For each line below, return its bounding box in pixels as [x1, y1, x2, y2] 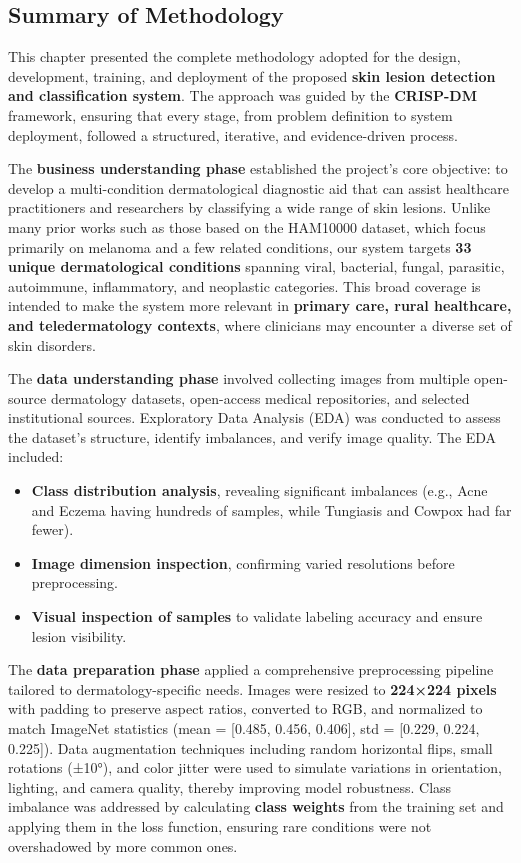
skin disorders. [8, 334, 96, 355]
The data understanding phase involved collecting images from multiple [8, 368, 470, 389]
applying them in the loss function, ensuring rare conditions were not [8, 815, 432, 836]
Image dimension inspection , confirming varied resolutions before [31, 552, 455, 573]
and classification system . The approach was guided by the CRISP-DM [8, 85, 477, 106]
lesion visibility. [31, 625, 127, 646]
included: [8, 446, 64, 467]
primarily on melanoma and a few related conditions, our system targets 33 [8, 236, 472, 257]
